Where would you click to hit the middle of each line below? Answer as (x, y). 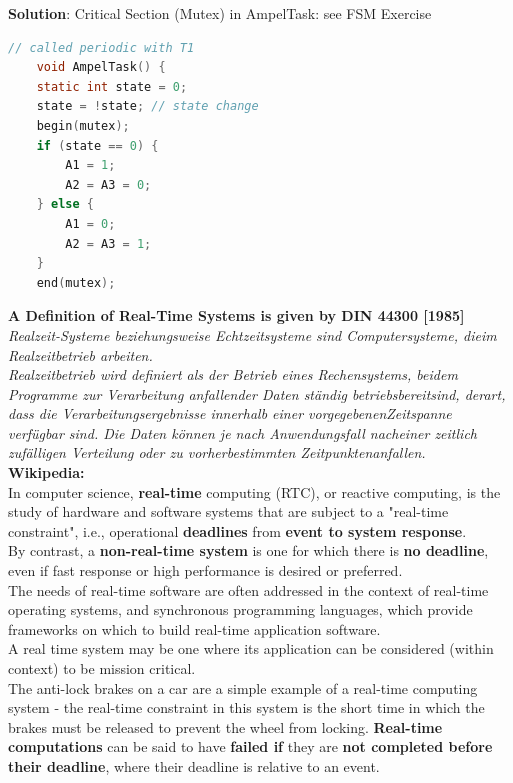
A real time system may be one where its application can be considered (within (251, 648)
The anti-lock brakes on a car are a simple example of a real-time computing (243, 687)
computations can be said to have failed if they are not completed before (250, 746)
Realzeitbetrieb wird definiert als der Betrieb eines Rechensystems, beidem (233, 374)
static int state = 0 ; (112, 86)
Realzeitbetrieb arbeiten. (80, 354)
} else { (65, 204)
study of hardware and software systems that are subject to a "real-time (228, 511)
